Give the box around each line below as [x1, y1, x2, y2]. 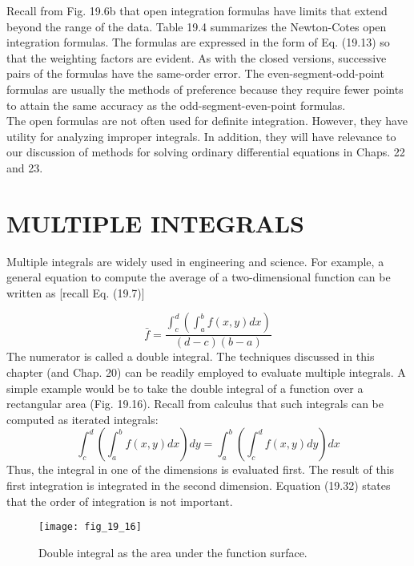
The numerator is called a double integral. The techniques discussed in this [6, 348, 375, 365]
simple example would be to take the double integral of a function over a [6, 379, 364, 396]
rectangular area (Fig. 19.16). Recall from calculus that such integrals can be [6, 395, 384, 412]
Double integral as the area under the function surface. [38, 544, 307, 560]
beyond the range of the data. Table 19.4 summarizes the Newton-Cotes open [6, 18, 387, 34]
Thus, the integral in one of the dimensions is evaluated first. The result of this [6, 461, 395, 478]
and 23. [6, 159, 43, 176]
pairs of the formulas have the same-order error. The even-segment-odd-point [6, 65, 384, 82]
